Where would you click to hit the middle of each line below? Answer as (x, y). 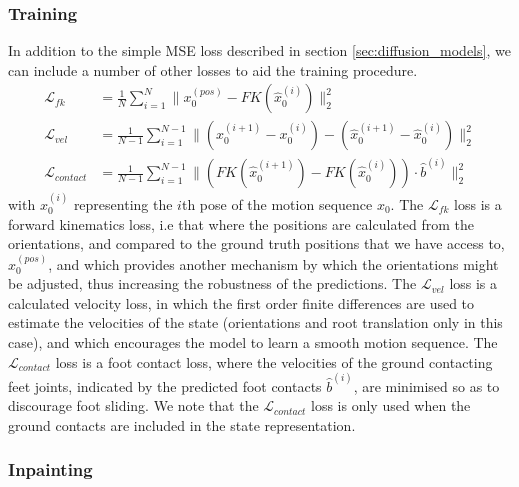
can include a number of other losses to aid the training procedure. (213, 69)
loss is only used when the (390, 405)
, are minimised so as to (426, 385)
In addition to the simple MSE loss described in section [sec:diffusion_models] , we (259, 50)
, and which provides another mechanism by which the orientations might (273, 263)
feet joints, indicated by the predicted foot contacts (165, 385)
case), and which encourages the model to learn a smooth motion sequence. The (253, 341)
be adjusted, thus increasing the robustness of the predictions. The (212, 283)
